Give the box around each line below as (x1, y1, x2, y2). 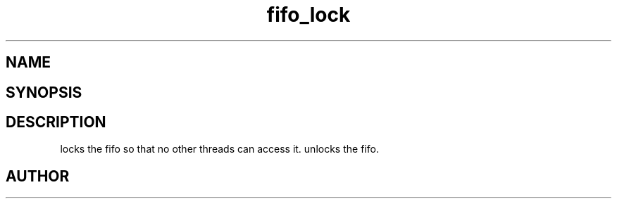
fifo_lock (266, 3, 351, 27)
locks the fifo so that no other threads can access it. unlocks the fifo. (60, 143, 379, 155)
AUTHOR (6, 167, 70, 185)
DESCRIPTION (6, 113, 106, 132)
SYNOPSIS (6, 83, 82, 101)
